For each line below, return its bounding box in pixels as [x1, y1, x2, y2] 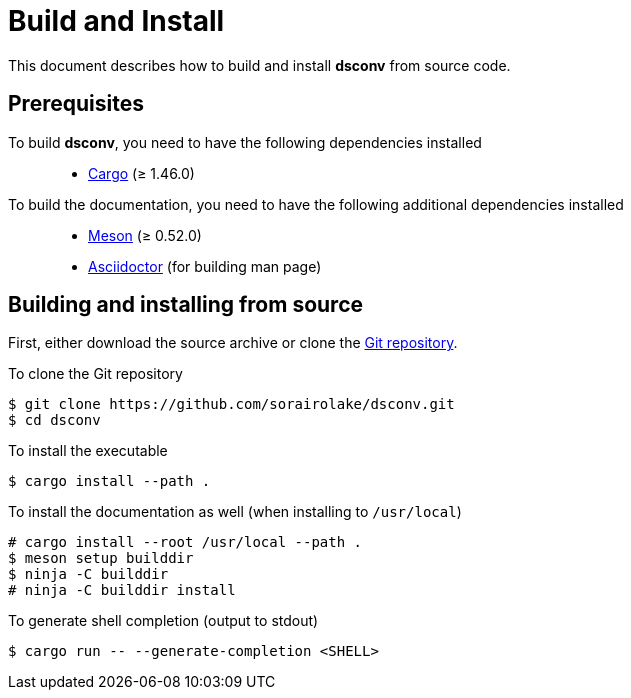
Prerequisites [8, 91, 144, 117]
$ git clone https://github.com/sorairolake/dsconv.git [8, 396, 455, 413]
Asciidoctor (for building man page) [88, 257, 322, 275]
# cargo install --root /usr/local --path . [8, 534, 363, 551]
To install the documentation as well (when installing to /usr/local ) [8, 503, 462, 521]
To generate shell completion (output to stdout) [8, 612, 319, 630]
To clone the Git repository [8, 365, 183, 383]
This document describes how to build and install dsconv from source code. [8, 56, 511, 74]
